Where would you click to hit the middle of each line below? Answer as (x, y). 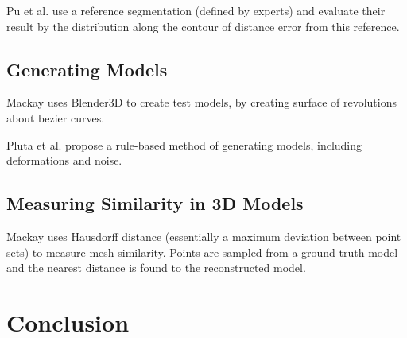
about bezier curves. (56, 117)
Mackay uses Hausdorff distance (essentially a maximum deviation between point (204, 236)
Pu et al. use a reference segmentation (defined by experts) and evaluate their (196, 10)
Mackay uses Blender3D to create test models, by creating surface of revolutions (202, 102)
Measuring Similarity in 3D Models (155, 203)
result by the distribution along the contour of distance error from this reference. (203, 26)
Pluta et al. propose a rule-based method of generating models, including (184, 144)
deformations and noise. (64, 160)
